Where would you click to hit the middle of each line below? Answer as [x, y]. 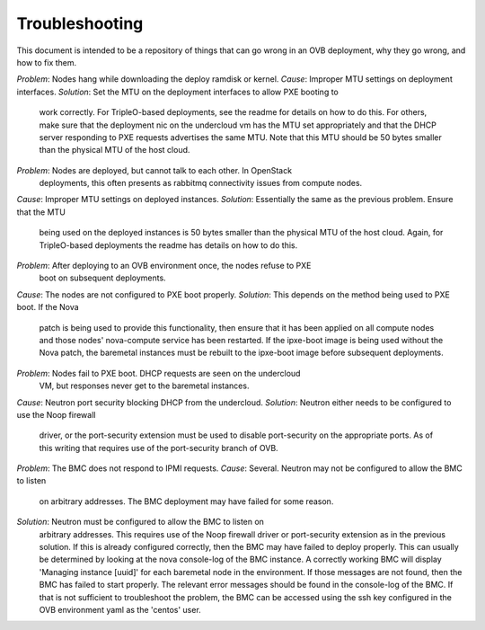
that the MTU [41, 212]
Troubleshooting [80, 23]
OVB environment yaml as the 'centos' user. [120, 610]
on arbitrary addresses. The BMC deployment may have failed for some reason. [186, 501]
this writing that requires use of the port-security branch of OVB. [159, 448]
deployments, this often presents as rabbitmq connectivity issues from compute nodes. [201, 183]
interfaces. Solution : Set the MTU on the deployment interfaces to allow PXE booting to [177, 92]
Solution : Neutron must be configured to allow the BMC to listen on [141, 522]
